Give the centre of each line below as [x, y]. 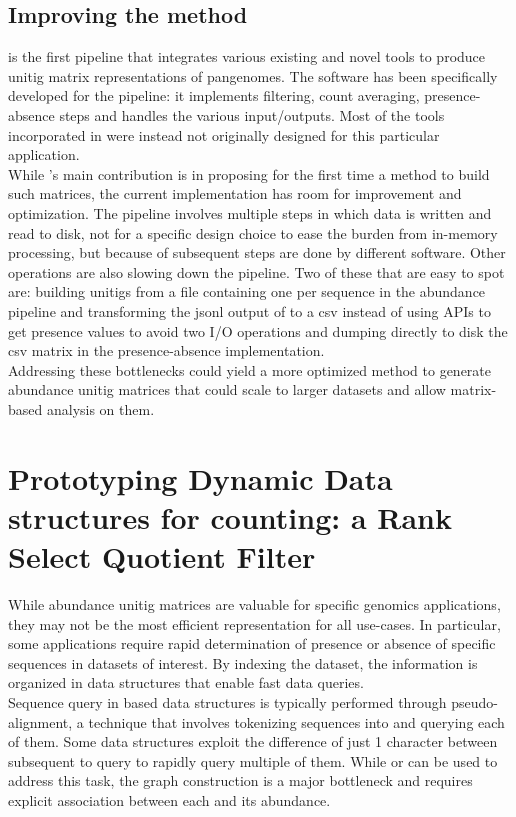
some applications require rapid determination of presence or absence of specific [252, 643]
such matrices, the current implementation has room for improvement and [235, 193]
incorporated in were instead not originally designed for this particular [224, 134]
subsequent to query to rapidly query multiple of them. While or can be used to [253, 760]
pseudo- [474, 701]
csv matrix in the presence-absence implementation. [166, 350]
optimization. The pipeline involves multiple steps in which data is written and [250, 212]
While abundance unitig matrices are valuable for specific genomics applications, [254, 603]
